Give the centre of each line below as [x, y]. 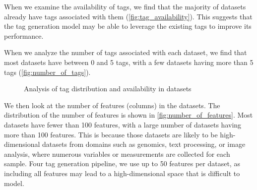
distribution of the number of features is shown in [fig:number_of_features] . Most [128, 115]
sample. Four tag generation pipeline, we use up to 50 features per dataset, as [122, 163]
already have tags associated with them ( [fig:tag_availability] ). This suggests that [128, 16]
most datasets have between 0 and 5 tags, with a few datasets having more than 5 [129, 62]
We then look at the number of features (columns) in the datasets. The [112, 105]
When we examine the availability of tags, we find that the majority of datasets [125, 6]
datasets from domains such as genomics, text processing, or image [144, 144]
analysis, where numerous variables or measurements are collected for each [117, 154]
